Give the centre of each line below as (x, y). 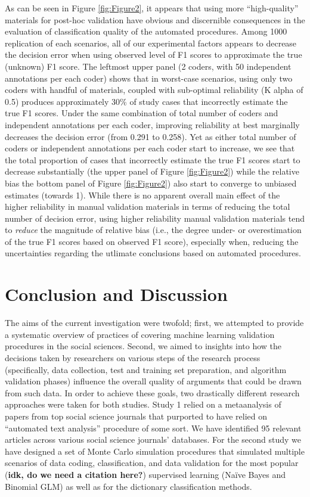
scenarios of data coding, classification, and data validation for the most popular (152, 463)
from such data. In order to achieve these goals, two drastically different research (152, 392)
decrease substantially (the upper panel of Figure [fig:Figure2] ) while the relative (152, 171)
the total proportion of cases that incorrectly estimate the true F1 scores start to (153, 159)
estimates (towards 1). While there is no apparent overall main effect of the (142, 195)
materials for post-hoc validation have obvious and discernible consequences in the (155, 19)
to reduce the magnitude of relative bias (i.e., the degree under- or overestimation (153, 230)
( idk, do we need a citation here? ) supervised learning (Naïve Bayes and (145, 474)
